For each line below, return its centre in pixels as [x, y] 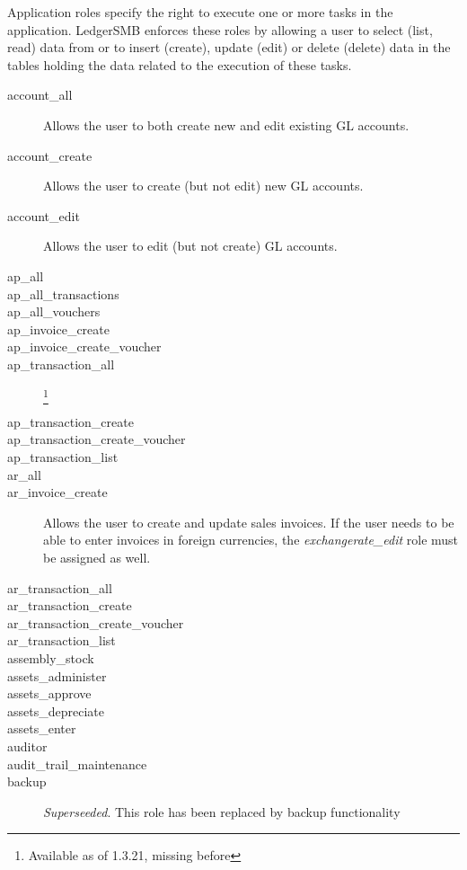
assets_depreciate [56, 710]
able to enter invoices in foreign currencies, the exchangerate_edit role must [251, 540]
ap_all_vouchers [54, 311]
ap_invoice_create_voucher [84, 346]
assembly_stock [51, 657]
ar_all [24, 474]
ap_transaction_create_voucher [97, 439]
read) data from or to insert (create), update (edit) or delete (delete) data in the [229, 47]
